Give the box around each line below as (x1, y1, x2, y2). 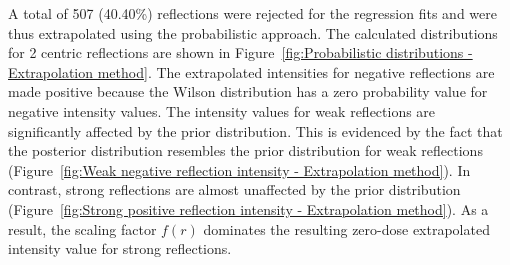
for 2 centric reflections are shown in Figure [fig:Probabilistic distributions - (8, 42, 473, 63)
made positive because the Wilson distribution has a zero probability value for (8, 81, 488, 102)
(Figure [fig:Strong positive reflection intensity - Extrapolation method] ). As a (8, 198, 489, 219)
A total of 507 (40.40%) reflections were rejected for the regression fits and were (8, 3, 497, 23)
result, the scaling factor (8, 218, 157, 239)
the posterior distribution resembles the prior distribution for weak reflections (8, 140, 483, 161)
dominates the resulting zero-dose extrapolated (203, 218, 490, 239)
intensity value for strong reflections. (8, 238, 232, 259)
